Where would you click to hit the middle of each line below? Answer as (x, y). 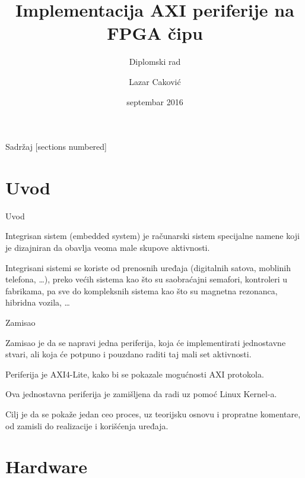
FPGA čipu (155, 33)
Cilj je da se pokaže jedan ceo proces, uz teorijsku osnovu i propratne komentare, (153, 413)
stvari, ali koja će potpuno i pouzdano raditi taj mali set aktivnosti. (128, 354)
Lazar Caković (155, 81)
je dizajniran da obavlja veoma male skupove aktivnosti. (108, 247)
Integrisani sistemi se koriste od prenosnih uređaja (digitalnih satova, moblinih (148, 267)
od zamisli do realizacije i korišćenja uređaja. (87, 425)
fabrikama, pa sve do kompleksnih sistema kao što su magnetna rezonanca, (142, 290)
